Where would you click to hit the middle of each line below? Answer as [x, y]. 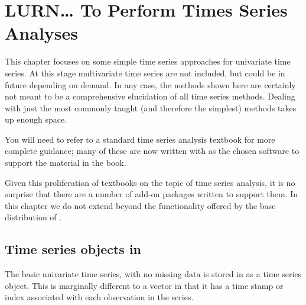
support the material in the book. [66, 163]
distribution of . [33, 217]
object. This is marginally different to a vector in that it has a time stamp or [144, 285]
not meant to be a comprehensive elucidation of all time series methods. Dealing [150, 96]
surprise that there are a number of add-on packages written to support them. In [152, 194]
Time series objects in [73, 249]
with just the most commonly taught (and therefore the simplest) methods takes [151, 107]
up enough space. [36, 119]
